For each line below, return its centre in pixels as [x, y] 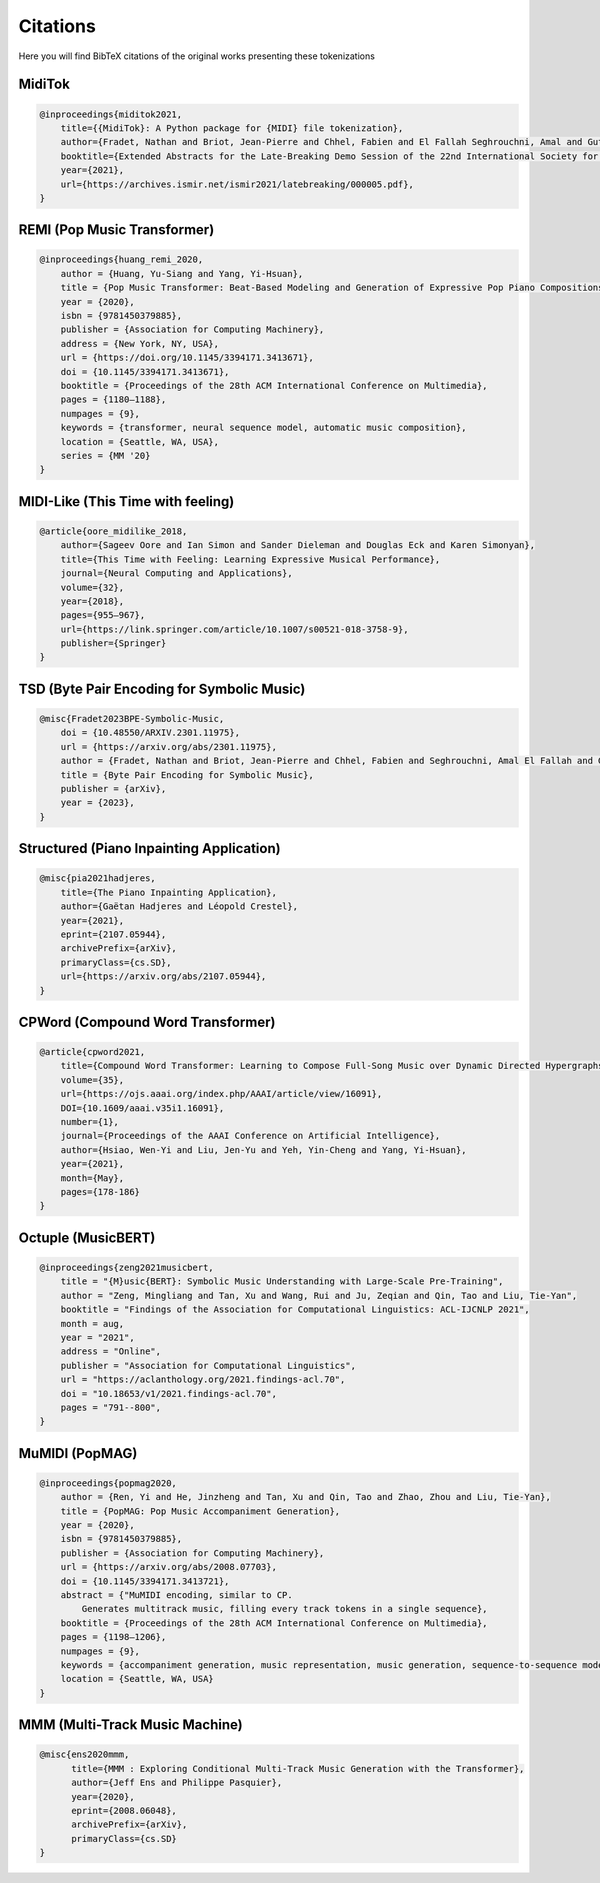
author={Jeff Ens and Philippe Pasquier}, [177, 1783]
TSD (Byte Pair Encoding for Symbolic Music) [162, 688]
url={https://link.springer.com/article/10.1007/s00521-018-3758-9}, [234, 629]
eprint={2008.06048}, [124, 1810]
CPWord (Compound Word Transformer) [147, 1021]
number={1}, [90, 1122]
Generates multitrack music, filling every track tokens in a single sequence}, [285, 1609]
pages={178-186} [100, 1191]
